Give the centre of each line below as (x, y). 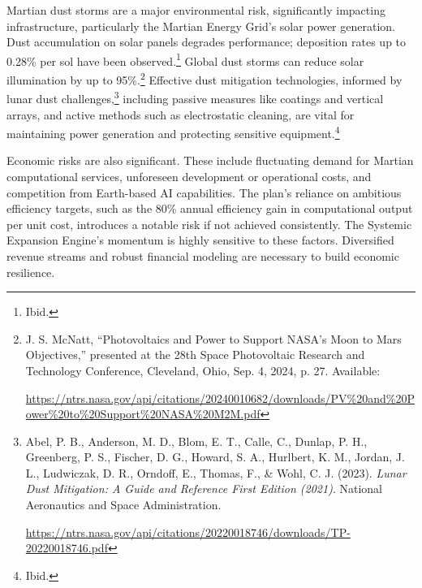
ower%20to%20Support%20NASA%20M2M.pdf (143, 414)
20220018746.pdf (67, 548)
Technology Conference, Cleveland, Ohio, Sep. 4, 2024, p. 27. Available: (203, 370)
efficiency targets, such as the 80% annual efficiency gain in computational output (210, 208)
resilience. (31, 272)
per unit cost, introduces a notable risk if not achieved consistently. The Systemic (209, 224)
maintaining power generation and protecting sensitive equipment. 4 (173, 132)
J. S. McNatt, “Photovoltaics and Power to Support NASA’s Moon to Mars (213, 338)
